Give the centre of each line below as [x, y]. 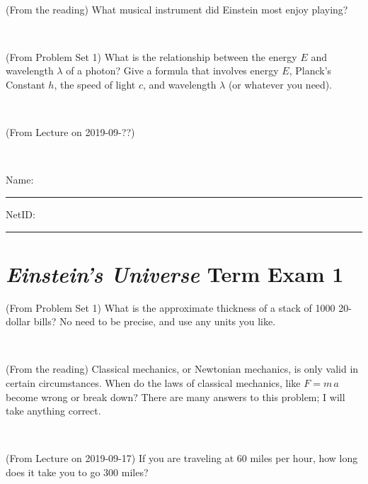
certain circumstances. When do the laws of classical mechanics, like [153, 383]
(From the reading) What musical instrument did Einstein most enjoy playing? [177, 9]
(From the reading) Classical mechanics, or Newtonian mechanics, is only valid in [182, 369]
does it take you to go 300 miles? [77, 472]
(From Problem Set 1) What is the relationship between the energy [151, 56]
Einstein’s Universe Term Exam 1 [175, 274]
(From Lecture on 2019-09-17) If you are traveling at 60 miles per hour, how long [182, 458]
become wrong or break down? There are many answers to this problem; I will [176, 396]
